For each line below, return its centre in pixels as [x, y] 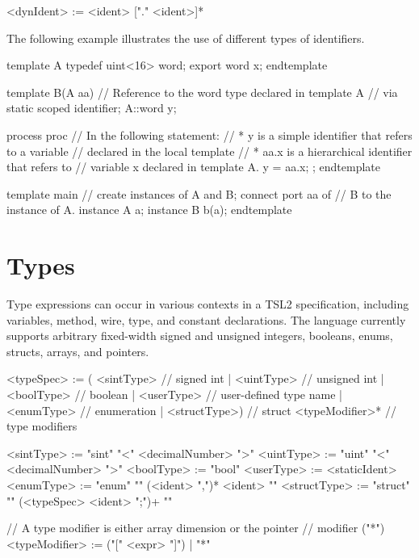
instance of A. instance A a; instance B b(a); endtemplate [149, 210]
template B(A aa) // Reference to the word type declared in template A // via [202, 92]
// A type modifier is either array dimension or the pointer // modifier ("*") [196, 528]
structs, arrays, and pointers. [78, 351]
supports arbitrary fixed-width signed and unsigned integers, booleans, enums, [200, 336]
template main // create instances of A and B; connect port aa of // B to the [199, 193]
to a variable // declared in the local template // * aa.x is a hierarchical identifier [209, 151]
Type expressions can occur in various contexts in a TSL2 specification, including [208, 304]
